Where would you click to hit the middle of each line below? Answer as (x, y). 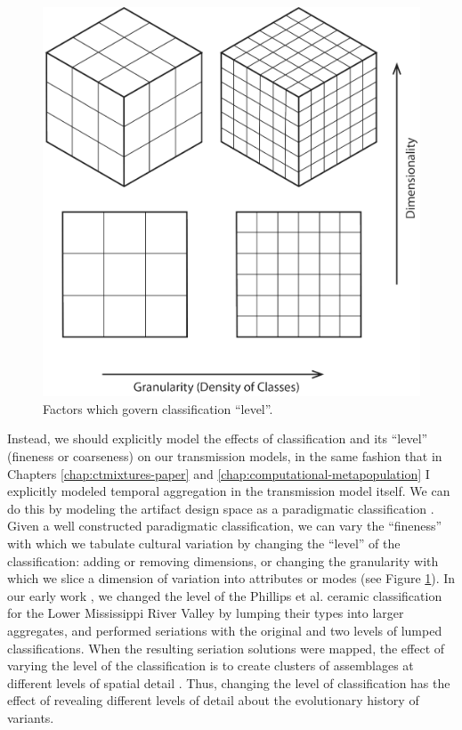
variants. (31, 717)
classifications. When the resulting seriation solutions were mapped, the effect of (226, 648)
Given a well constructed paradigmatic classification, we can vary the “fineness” (225, 526)
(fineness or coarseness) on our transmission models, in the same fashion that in (225, 456)
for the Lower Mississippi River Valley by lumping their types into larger (206, 613)
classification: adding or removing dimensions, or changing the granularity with (223, 560)
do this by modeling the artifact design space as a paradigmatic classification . (221, 508)
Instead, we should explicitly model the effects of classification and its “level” (218, 438)
